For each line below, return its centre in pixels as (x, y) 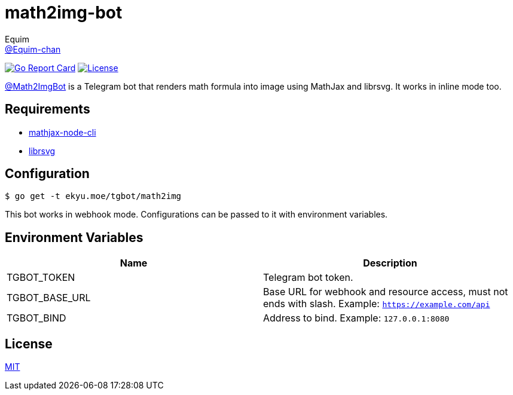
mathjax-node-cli (62, 132)
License (29, 344)
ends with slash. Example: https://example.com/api (377, 304)
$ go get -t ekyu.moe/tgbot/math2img (93, 196)
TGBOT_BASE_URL (49, 298)
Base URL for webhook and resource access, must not (386, 292)
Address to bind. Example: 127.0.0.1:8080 (356, 318)
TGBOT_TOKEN (41, 278)
